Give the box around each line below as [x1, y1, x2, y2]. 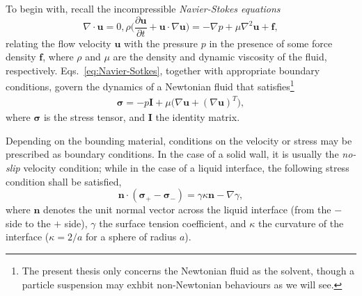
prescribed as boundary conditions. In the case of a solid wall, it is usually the [6, 147, 339, 161]
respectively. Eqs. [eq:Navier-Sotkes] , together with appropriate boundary [6, 63, 320, 77]
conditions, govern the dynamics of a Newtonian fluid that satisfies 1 [6, 77, 294, 94]
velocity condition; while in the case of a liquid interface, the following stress [23, 161, 349, 174]
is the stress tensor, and [43, 110, 145, 124]
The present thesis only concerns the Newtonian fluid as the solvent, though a [22, 263, 355, 277]
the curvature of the [258, 215, 344, 230]
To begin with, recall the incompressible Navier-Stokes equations [6, 1, 281, 15]
